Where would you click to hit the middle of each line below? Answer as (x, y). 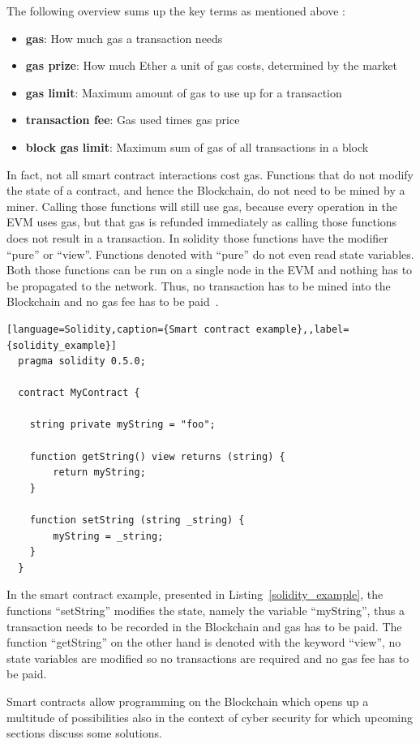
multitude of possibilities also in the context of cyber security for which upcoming (210, 717)
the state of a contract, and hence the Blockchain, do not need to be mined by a (206, 190)
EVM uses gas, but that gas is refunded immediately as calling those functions (202, 222)
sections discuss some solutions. (84, 733)
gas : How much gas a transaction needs (124, 38)
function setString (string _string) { (137, 520)
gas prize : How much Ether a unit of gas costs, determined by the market (211, 65)
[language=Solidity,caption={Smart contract (129, 329)
